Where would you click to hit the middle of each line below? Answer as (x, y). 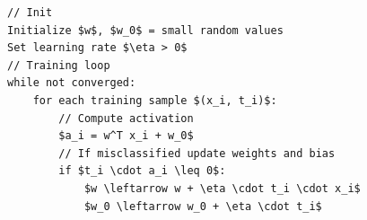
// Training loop (59, 65)
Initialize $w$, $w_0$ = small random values (145, 30)
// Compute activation (126, 118)
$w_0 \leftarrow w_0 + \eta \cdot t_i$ (203, 206)
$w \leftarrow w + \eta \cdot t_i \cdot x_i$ (222, 188)
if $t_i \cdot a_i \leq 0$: (142, 171)
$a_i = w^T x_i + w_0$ (126, 136)
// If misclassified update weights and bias (197, 153)
